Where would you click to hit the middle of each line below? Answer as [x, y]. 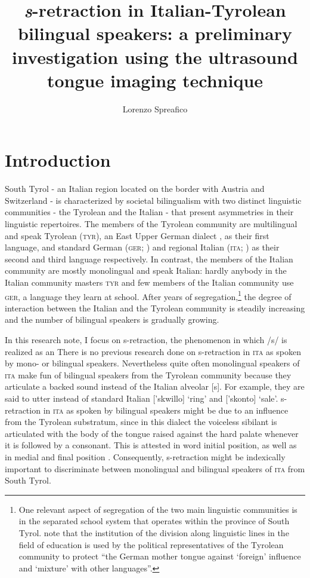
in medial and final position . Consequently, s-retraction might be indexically [145, 456]
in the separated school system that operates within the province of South [154, 521]
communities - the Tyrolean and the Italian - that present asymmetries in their [149, 212]
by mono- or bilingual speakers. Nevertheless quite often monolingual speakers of [152, 363]
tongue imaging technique [155, 80]
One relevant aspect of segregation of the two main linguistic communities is [158, 509]
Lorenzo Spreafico [155, 108]
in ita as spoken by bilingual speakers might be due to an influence [166, 410]
